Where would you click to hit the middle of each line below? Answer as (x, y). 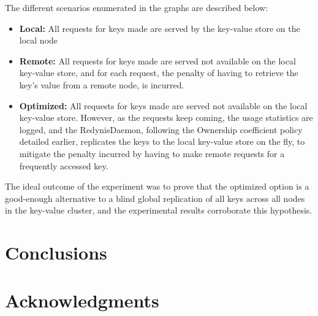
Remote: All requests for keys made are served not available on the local (157, 60)
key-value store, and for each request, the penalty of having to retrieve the (159, 73)
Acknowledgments (82, 300)
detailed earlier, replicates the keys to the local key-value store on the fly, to (162, 141)
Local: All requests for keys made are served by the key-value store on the (160, 28)
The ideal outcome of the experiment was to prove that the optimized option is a (157, 186)
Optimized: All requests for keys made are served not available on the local (163, 105)
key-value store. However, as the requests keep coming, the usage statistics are (166, 118)
